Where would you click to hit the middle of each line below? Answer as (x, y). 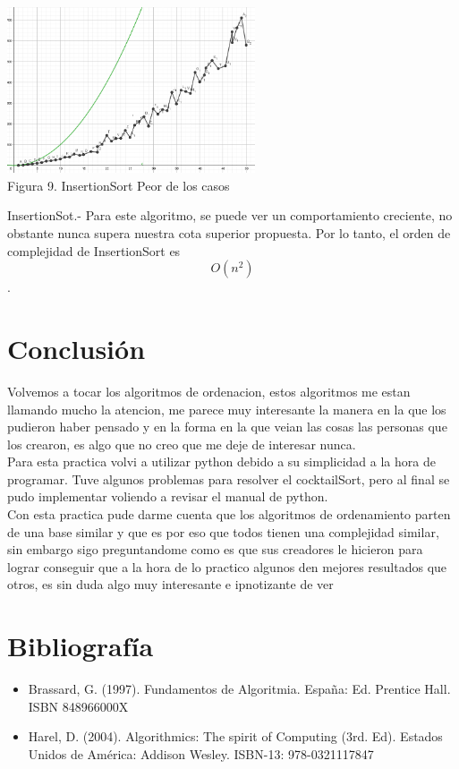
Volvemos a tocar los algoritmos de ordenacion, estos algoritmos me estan (209, 391)
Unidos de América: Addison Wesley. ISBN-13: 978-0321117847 (201, 753)
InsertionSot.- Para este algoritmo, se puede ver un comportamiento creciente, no (230, 215)
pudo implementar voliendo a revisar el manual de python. (168, 496)
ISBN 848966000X (78, 706)
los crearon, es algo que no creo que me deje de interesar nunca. (182, 444)
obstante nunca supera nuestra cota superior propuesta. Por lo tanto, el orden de (229, 233)
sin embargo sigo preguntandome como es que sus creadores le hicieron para (215, 549)
